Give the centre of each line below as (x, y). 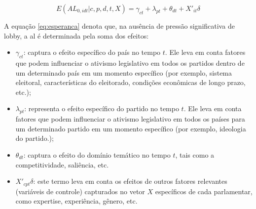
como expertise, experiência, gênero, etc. (76, 201)
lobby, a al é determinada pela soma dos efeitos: (76, 35)
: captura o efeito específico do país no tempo (92, 52)
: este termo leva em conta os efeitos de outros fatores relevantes (130, 181)
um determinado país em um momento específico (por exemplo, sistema (124, 72)
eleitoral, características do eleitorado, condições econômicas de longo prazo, (130, 82)
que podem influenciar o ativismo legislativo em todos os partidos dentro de (130, 63)
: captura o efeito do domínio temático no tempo (97, 154)
